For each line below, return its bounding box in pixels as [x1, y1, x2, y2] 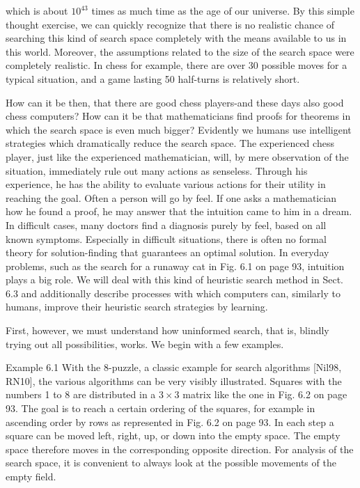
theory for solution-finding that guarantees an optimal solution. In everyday [6, 245, 329, 260]
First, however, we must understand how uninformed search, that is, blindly [6, 323, 329, 338]
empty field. [6, 469, 56, 483]
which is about [6, 3, 68, 17]
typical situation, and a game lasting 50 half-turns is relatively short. [6, 71, 300, 86]
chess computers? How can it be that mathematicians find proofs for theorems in [6, 109, 351, 123]
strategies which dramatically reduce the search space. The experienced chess [6, 136, 334, 150]
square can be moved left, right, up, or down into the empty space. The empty [6, 428, 341, 443]
